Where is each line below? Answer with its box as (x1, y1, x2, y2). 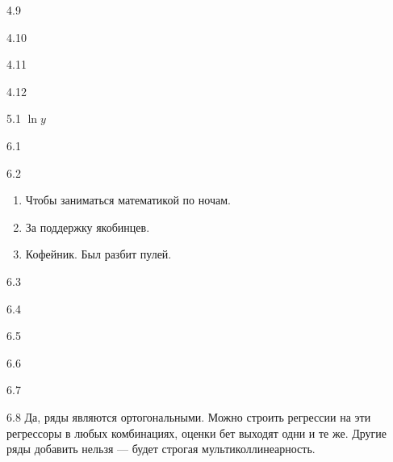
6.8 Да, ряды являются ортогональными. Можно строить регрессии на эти (6, 408, 371, 425)
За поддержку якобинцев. (25, 218, 150, 235)
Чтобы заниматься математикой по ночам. (25, 191, 231, 208)
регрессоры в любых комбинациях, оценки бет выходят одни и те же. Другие (6, 424, 387, 441)
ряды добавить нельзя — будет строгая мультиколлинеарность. (6, 440, 316, 457)
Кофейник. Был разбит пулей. (25, 246, 172, 262)
